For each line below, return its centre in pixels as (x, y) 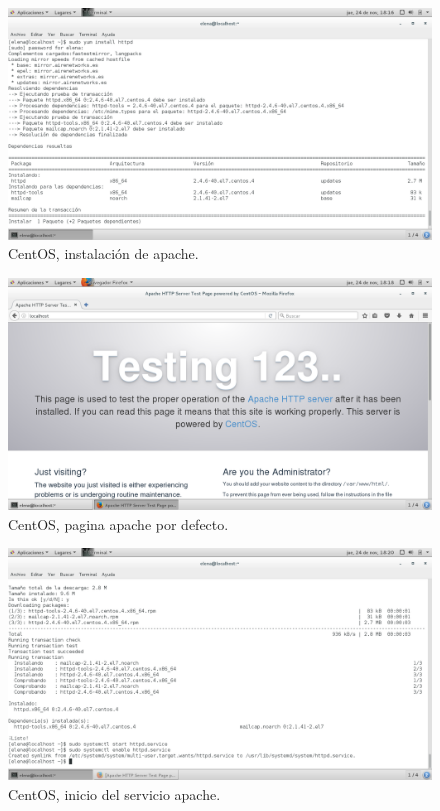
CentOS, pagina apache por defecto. (118, 523)
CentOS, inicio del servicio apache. (114, 793)
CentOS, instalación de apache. (103, 253)
